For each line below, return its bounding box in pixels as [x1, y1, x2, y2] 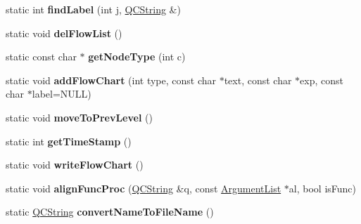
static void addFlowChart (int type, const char [6, 72, 217, 87]
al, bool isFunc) [289, 180, 357, 195]
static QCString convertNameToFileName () [6, 204, 214, 219]
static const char [6, 49, 77, 64]
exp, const [300, 72, 344, 87]
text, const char [224, 72, 292, 87]
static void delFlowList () [6, 25, 122, 40]
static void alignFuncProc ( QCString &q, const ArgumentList [6, 180, 281, 195]
